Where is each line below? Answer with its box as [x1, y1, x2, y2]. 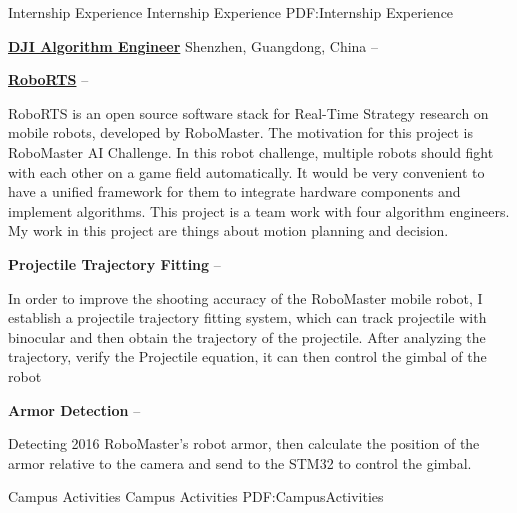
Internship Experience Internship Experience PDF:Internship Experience [8, 2, 454, 22]
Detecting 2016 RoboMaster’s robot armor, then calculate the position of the [8, 433, 480, 454]
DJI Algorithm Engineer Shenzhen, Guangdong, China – [8, 35, 379, 56]
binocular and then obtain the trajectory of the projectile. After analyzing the [8, 326, 486, 347]
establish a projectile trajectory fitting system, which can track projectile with [8, 307, 487, 328]
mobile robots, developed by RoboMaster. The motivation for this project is [8, 122, 474, 143]
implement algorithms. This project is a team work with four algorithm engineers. [8, 200, 510, 221]
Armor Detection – [8, 399, 141, 420]
